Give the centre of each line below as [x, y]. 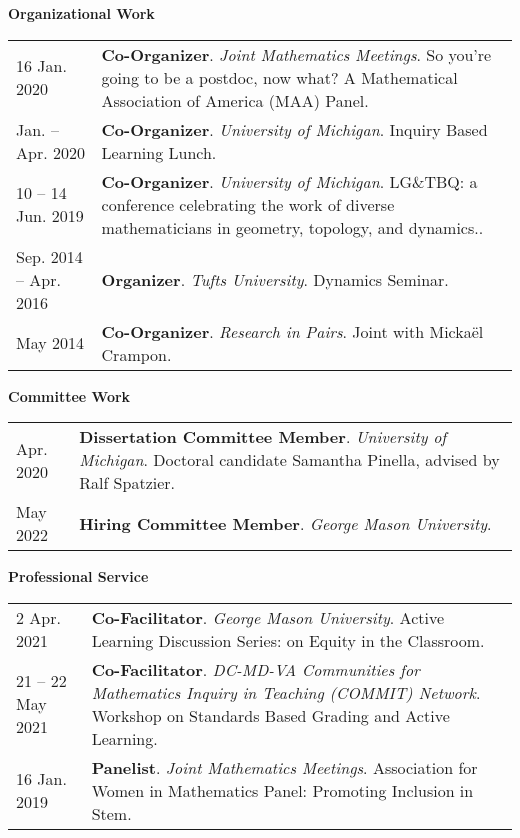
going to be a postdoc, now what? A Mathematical [279, 77]
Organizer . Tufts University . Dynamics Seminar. [275, 279]
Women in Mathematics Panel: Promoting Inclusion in [282, 790]
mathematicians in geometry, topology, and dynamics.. [292, 227]
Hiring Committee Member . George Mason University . [285, 523]
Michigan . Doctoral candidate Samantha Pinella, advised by [289, 460]
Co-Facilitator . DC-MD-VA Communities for [255, 669]
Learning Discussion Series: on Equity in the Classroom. [288, 640]
